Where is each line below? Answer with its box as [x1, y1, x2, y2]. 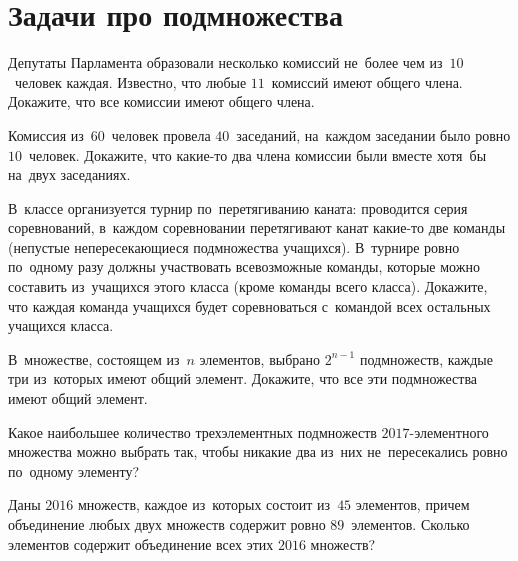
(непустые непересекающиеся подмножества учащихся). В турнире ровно [8, 236, 460, 257]
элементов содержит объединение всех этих [8, 533, 274, 554]
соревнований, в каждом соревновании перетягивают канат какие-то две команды [8, 217, 506, 238]
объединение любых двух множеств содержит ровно [8, 514, 326, 534]
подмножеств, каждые [359, 348, 493, 369]
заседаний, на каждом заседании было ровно [236, 124, 511, 145]
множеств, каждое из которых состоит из [77, 494, 331, 515]
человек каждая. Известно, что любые [14, 71, 247, 92]
